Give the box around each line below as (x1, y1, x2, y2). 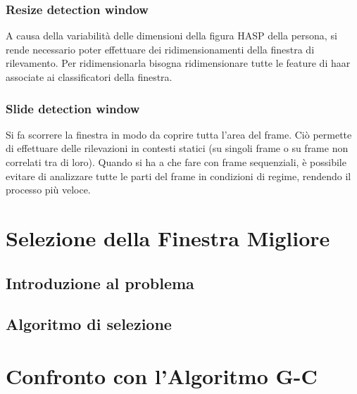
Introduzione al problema (6, 272, 194, 293)
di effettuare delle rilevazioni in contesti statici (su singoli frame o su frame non (6, 141, 349, 155)
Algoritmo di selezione (6, 313, 172, 335)
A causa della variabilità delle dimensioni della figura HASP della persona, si (6, 28, 337, 43)
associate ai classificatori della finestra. (6, 70, 173, 84)
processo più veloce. (6, 182, 91, 197)
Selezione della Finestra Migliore (6, 223, 330, 252)
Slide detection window (6, 99, 140, 117)
